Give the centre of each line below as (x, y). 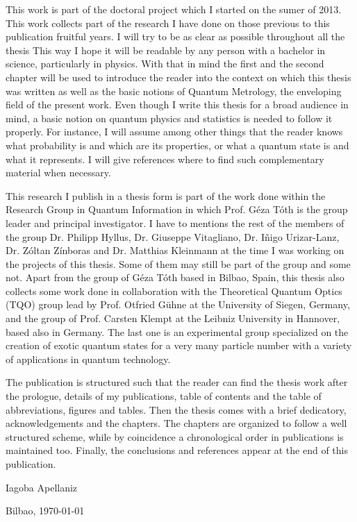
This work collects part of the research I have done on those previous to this (168, 23)
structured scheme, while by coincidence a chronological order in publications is (175, 436)
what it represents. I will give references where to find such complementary (165, 159)
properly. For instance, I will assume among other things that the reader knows (174, 132)
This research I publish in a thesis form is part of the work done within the (166, 195)
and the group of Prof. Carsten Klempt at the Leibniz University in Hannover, (173, 318)
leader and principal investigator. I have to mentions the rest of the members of (175, 222)
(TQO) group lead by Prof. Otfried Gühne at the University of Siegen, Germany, (178, 304)
